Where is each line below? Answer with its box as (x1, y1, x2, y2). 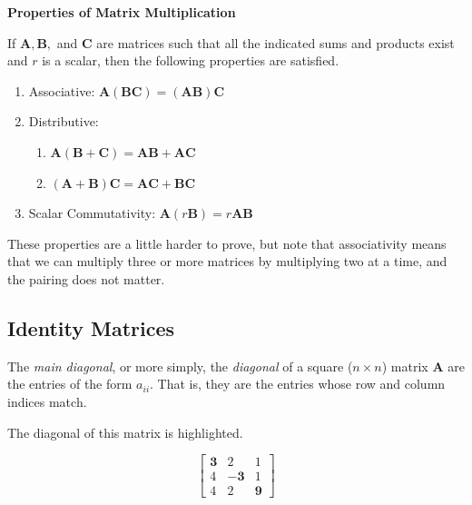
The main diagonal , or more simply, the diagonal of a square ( (7, 356, 353, 375)
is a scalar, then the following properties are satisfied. (42, 51, 339, 70)
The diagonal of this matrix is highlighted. (7, 422, 243, 441)
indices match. (7, 391, 87, 411)
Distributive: (28, 112, 99, 131)
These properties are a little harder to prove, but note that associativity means (7, 233, 447, 252)
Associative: (28, 81, 95, 100)
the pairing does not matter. (7, 269, 165, 288)
